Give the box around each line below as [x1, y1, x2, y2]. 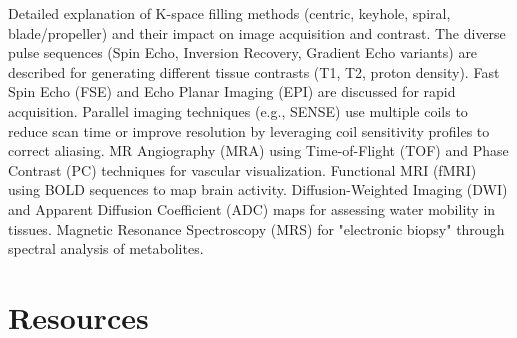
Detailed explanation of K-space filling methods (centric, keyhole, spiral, [8, 3, 451, 23]
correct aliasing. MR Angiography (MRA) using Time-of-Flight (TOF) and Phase [8, 140, 509, 161]
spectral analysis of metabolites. [8, 238, 204, 259]
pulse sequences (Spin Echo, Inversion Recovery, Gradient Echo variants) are [8, 42, 478, 63]
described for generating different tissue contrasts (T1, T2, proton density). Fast [8, 61, 500, 82]
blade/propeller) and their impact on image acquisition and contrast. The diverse [8, 22, 506, 43]
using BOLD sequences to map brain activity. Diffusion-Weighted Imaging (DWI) [8, 179, 508, 200]
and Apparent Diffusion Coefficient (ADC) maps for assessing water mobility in [8, 198, 496, 219]
